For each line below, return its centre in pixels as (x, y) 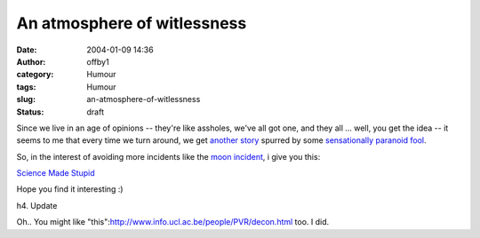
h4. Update (37, 205)
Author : (31, 61)
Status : (30, 112)
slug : (26, 99)
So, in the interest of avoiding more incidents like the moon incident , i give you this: (168, 156)
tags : (26, 87)
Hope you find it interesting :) (70, 189)
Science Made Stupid (56, 173)
